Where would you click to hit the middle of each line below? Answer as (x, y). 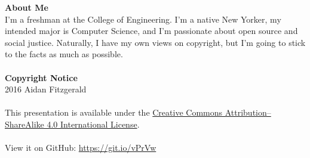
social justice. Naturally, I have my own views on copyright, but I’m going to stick (155, 42)
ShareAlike (24, 124)
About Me (27, 7)
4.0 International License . (93, 124)
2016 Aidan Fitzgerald (46, 89)
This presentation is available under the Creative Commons (114, 112)
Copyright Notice (41, 77)
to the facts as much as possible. (64, 54)
